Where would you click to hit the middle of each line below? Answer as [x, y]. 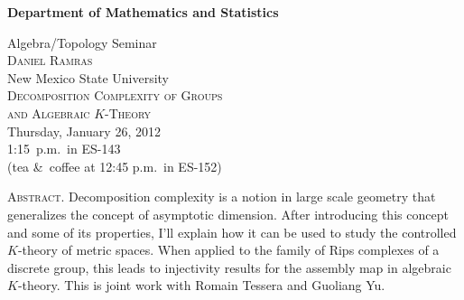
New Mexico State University [88, 77]
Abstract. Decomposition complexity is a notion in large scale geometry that [222, 197]
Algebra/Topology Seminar [82, 42]
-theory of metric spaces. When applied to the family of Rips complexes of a [228, 250]
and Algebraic [49, 112]
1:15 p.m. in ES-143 [64, 149]
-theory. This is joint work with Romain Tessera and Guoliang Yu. [201, 285]
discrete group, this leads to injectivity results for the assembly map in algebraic [229, 267]
